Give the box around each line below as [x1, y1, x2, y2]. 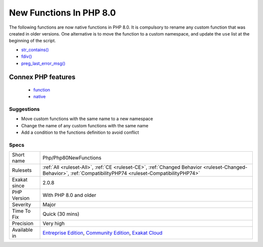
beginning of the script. [9, 38, 56, 44]
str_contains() [21, 47, 49, 53]
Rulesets [12, 167, 32, 174]
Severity [12, 201, 31, 208]
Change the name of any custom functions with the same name [21, 123, 149, 128]
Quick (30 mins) [42, 211, 80, 217]
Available [12, 227, 33, 233]
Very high [42, 220, 65, 227]
